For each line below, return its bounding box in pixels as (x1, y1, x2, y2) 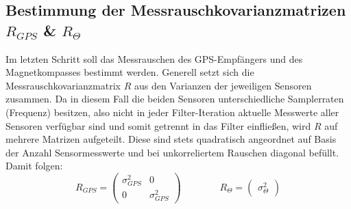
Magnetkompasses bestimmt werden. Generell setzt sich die (5, 65, 254, 79)
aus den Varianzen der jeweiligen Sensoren (134, 78, 312, 92)
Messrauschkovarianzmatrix (5, 78, 121, 92)
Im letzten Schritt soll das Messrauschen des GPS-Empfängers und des (5, 51, 303, 66)
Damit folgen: (5, 158, 63, 173)
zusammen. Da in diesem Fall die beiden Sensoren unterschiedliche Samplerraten (5, 92, 344, 106)
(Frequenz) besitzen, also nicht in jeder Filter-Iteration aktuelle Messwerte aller (5, 104, 339, 119)
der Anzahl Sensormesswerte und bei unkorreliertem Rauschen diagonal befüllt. (5, 145, 339, 159)
